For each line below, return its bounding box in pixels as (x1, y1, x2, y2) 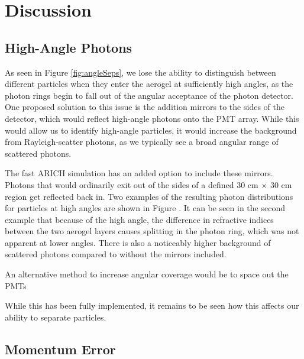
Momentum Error (5, 339, 116, 358)
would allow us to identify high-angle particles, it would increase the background (5, 124, 297, 136)
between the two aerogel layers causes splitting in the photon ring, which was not (5, 225, 299, 237)
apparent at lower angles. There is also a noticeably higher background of (5, 236, 271, 248)
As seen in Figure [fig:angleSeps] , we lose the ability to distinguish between (5, 66, 276, 78)
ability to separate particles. (5, 311, 106, 323)
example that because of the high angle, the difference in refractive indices (5, 213, 274, 225)
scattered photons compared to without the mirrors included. (5, 248, 227, 260)
